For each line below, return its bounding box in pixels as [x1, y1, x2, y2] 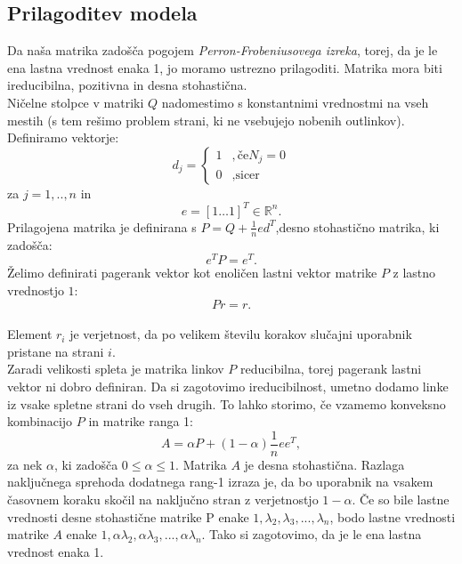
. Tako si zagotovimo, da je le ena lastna [201, 525, 422, 544]
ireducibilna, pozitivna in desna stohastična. [7, 76, 247, 94]
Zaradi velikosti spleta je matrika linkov [7, 359, 224, 378]
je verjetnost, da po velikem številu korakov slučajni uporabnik [69, 325, 412, 343]
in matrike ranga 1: [88, 412, 193, 431]
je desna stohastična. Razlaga [244, 455, 405, 473]
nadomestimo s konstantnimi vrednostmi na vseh [161, 93, 429, 111]
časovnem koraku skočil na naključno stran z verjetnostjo [7, 489, 319, 508]
